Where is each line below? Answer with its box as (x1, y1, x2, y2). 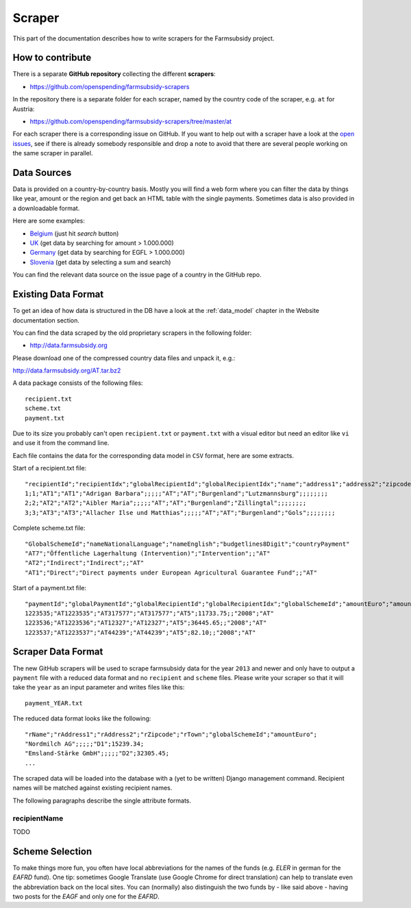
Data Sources (12, 167, 72, 178)
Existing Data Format (12, 288, 104, 301)
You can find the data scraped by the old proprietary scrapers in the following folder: (12, 329, 252, 337)
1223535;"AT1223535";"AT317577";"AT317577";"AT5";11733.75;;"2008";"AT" (25, 609, 274, 617)
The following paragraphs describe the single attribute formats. (12, 796, 192, 805)
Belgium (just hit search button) (29, 229, 119, 238)
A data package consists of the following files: (12, 379, 143, 387)
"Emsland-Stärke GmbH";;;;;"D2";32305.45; (25, 750, 170, 757)
